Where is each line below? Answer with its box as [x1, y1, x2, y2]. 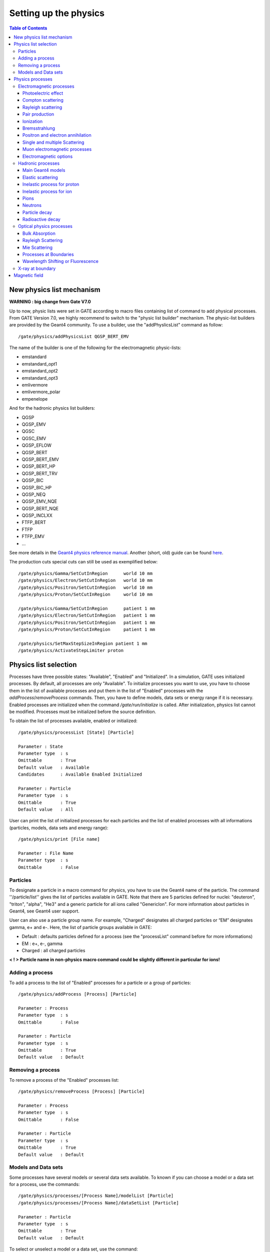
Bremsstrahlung [22, 125, 55, 131]
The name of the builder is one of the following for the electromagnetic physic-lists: [9, 345, 181, 351]
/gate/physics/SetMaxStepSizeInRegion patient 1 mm [18, 641, 147, 646]
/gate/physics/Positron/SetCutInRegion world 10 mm [18, 584, 152, 590]
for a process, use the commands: [9, 1181, 80, 1187]
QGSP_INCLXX [21, 512, 52, 518]
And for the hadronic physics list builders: [9, 405, 95, 411]
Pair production [22, 111, 54, 117]
